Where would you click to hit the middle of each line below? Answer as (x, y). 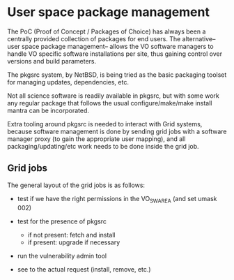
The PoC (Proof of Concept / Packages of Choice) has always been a (107, 31)
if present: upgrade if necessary (74, 242)
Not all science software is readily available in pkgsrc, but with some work (113, 96)
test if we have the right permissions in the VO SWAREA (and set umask (117, 199)
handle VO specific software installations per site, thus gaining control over (115, 54)
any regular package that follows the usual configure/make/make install (110, 103)
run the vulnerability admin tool (62, 256)
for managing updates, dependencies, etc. (68, 82)
